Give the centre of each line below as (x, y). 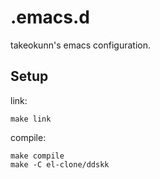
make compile (37, 156)
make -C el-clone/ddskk (60, 164)
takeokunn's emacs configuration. (80, 45)
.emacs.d (50, 17)
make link (31, 119)
